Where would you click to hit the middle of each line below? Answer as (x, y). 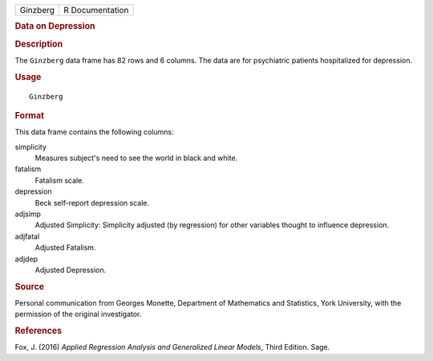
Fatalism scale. (59, 180)
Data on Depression (55, 26)
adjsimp (28, 214)
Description (39, 44)
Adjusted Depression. (71, 270)
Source (30, 287)
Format (29, 115)
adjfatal (27, 236)
